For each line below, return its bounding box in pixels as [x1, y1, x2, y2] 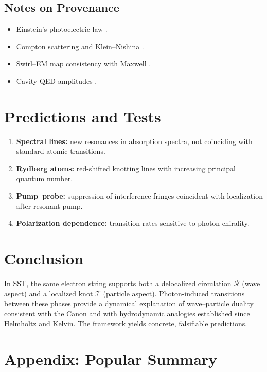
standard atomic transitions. [16, 146, 105, 156]
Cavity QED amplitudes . [16, 75, 97, 86]
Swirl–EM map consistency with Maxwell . [16, 58, 151, 69]
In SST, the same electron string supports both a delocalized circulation [4, 277, 232, 288]
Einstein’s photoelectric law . [16, 24, 108, 34]
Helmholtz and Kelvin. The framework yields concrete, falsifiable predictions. [4, 318, 247, 329]
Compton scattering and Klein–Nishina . [16, 41, 144, 51]
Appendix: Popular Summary [4, 348, 218, 369]
